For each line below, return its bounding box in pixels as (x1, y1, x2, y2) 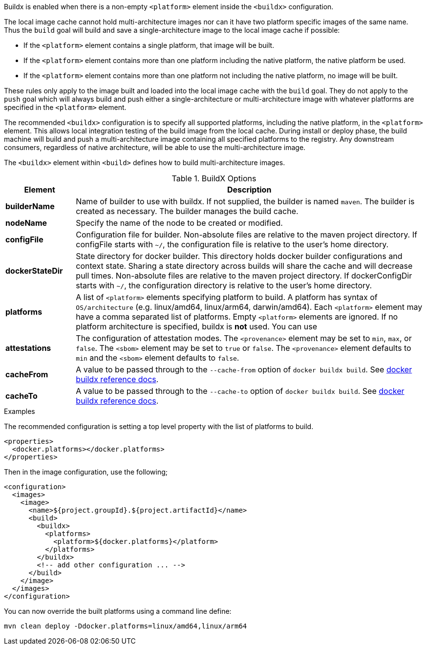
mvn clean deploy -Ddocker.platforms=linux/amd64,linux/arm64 (4, 622, 247, 630)
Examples (4, 407, 35, 415)
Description (227, 185, 272, 195)
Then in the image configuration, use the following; (4, 468, 168, 476)
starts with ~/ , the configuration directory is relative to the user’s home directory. (76, 281, 372, 290)
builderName (5, 201, 55, 211)
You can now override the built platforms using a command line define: (4, 607, 232, 615)
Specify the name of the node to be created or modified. (76, 218, 283, 228)
